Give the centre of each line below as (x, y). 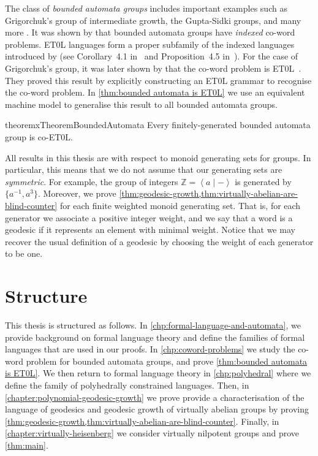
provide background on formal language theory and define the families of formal (155, 337)
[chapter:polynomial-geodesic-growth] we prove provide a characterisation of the (155, 397)
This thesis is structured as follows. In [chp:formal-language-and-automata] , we (153, 325)
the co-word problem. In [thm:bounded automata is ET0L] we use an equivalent (155, 92)
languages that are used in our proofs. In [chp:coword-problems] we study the (150, 349)
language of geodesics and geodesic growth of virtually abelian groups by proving (157, 409)
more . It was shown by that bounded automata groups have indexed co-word (150, 32)
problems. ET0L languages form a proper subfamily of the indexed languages (150, 44)
